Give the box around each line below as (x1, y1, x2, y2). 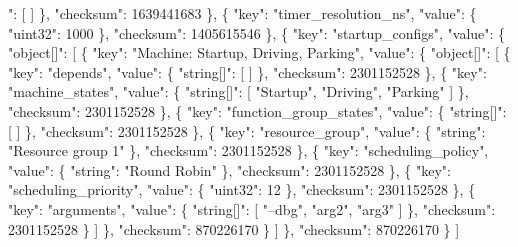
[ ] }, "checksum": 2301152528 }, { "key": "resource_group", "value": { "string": (8, 120, 486, 141)
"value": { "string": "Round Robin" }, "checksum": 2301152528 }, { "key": (8, 159, 451, 180)
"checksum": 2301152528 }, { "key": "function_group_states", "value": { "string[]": (8, 100, 507, 121)
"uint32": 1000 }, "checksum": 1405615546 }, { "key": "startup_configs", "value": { (8, 22, 506, 43)
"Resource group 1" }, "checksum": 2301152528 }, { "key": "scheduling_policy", (8, 140, 489, 161)
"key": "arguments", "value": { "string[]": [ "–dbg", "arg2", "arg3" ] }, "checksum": (8, 198, 496, 219)
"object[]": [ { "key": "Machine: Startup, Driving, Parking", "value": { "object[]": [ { (8, 42, 511, 63)
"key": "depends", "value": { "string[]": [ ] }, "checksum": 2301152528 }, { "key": (8, 61, 487, 82)
